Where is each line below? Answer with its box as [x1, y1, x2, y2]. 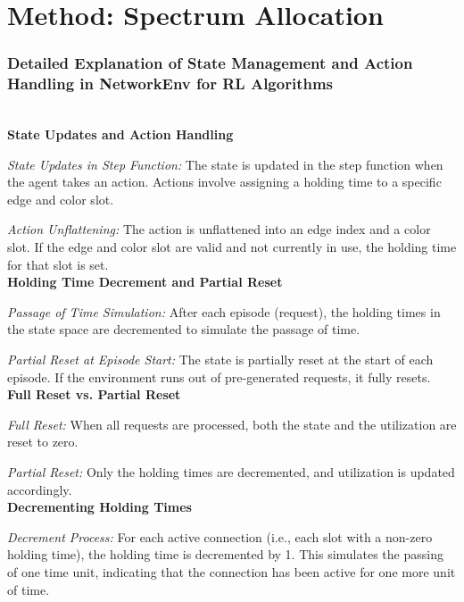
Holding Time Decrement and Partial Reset [7, 272, 283, 291]
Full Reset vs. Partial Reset [7, 385, 181, 404]
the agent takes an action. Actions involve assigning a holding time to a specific [7, 172, 442, 191]
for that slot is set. [7, 255, 109, 273]
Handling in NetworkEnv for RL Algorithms [7, 72, 334, 95]
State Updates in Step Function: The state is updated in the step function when [7, 155, 443, 173]
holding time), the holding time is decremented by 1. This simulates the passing [7, 545, 443, 564]
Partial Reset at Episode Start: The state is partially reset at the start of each [7, 350, 434, 369]
